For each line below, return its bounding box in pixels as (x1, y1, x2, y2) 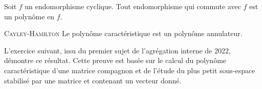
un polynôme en (4, 11, 55, 21)
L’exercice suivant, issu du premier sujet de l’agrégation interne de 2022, (4, 45, 231, 55)
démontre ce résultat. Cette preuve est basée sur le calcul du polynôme (4, 55, 227, 66)
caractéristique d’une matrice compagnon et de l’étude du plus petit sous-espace (4, 65, 255, 75)
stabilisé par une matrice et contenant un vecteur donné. (4, 75, 182, 85)
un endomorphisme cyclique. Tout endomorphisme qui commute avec (25, 1, 241, 11)
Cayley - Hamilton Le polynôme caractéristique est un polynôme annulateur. (4, 28, 243, 39)
